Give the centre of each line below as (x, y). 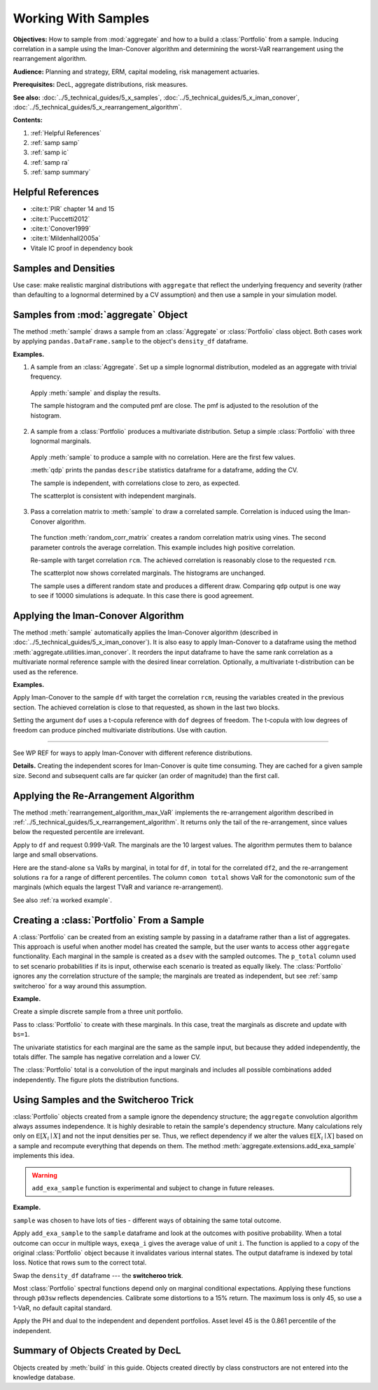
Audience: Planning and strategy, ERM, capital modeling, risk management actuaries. (136, 71)
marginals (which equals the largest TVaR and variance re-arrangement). (118, 887)
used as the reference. (45, 672)
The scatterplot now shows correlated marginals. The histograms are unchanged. (148, 573)
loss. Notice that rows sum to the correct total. (80, 1262)
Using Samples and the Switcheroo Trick (103, 1099)
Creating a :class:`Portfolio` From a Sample (108, 920)
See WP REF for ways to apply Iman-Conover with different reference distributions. (133, 753)
